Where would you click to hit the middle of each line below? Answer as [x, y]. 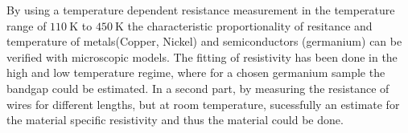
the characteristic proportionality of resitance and [250, 25]
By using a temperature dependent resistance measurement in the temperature [201, 10]
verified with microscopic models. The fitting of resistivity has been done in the [202, 56]
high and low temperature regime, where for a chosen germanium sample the [196, 73]
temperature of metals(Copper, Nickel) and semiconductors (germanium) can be [204, 41]
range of [27, 25]
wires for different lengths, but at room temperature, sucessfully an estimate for [203, 104]
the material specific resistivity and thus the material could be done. [175, 120]
